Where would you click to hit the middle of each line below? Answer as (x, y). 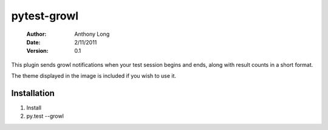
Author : (36, 34)
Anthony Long (92, 34)
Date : (33, 42)
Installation (33, 93)
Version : (37, 51)
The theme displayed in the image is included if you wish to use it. (94, 76)
